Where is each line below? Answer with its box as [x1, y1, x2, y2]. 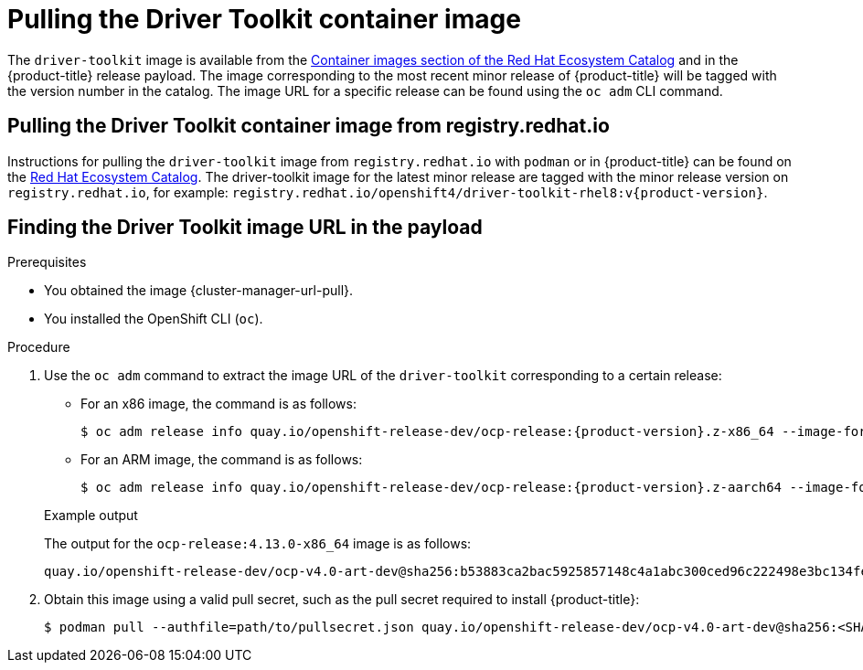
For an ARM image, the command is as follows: [80, 452, 363, 468]
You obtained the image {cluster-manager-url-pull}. [44, 282, 354, 299]
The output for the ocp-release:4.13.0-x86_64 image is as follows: [44, 536, 472, 552]
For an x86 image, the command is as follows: [80, 396, 357, 412]
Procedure [7, 339, 70, 356]
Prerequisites [7, 254, 87, 271]
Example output [44, 507, 138, 524]
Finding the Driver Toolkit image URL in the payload [7, 216, 483, 239]
